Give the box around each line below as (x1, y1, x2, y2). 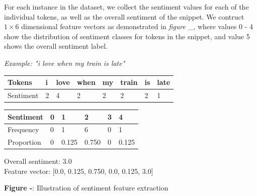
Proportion (8, 137, 41, 147)
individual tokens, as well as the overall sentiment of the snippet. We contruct (4, 11, 244, 22)
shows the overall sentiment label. (4, 41, 108, 51)
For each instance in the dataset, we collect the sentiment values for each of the (4, 2, 249, 12)
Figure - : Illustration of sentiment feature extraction (4, 182, 168, 193)
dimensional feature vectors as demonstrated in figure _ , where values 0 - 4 (21, 21, 253, 32)
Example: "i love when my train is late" (4, 57, 125, 68)
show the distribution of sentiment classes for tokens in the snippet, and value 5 (4, 31, 250, 41)
